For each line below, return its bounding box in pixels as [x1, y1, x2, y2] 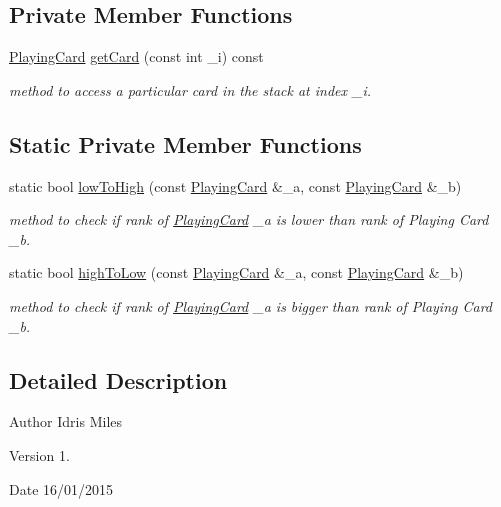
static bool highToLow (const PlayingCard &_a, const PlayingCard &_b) [9, 262, 464, 283]
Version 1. [9, 444, 70, 465]
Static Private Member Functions [9, 128, 362, 159]
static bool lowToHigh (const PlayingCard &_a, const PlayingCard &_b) [9, 175, 462, 196]
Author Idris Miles [9, 411, 123, 432]
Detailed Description [9, 364, 228, 395]
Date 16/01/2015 [9, 478, 114, 499]
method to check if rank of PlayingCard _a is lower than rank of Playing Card [9, 209, 489, 230]
